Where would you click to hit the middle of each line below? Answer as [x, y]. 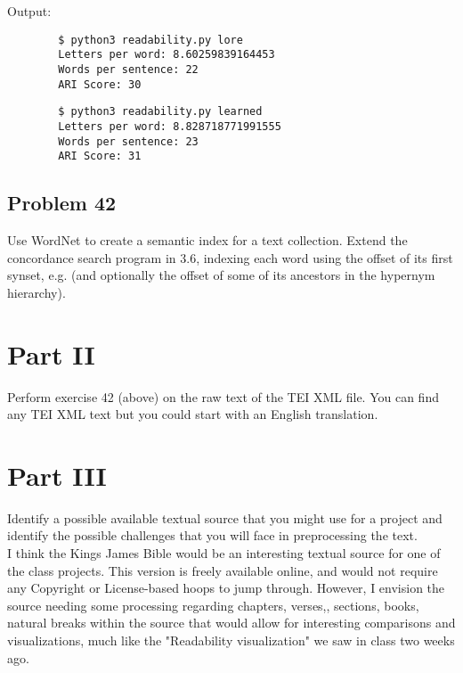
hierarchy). [37, 292]
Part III [57, 475]
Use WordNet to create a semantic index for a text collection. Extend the [207, 240]
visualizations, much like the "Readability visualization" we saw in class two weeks [231, 640]
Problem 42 [62, 203]
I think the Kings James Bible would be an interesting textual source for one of [224, 553]
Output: [29, 11]
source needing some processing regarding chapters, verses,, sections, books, [213, 605]
